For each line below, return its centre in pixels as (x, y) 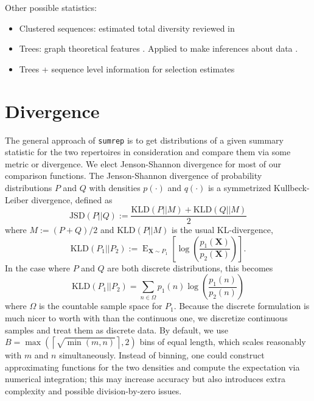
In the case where (38, 267)
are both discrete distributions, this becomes (190, 267)
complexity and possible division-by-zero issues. (93, 390)
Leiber (17, 199)
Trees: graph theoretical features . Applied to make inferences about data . (159, 48)
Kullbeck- (291, 187)
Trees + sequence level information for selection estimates (127, 68)
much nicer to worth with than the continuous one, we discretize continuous (146, 317)
